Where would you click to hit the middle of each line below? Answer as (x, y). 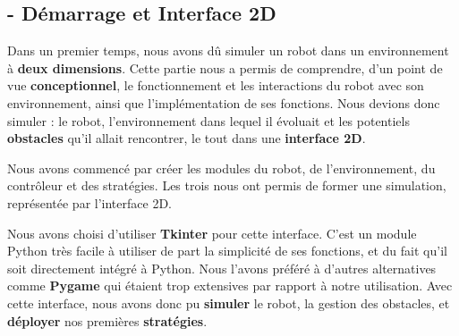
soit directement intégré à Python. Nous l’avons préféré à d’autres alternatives (222, 268)
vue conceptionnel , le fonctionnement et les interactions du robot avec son (216, 85)
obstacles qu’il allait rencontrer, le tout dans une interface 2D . (187, 138)
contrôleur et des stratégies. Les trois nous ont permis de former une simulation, (227, 185)
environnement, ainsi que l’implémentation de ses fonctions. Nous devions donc (224, 102)
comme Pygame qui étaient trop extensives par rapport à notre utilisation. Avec (230, 286)
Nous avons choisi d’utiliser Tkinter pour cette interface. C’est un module (212, 233)
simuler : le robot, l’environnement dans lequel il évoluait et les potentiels (208, 120)
